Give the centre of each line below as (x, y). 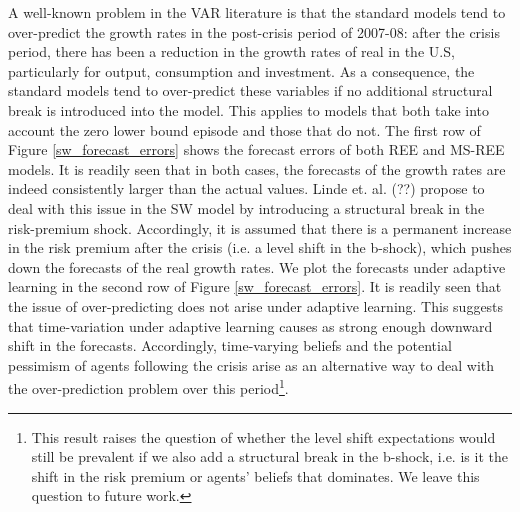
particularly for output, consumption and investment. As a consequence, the (241, 70)
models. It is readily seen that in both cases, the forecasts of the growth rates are (257, 168)
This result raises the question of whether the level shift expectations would (263, 436)
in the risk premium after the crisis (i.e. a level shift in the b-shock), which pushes (260, 247)
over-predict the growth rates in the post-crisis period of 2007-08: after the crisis (254, 31)
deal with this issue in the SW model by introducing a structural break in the (246, 207)
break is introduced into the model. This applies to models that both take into (249, 109)
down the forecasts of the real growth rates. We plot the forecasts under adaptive (257, 266)
